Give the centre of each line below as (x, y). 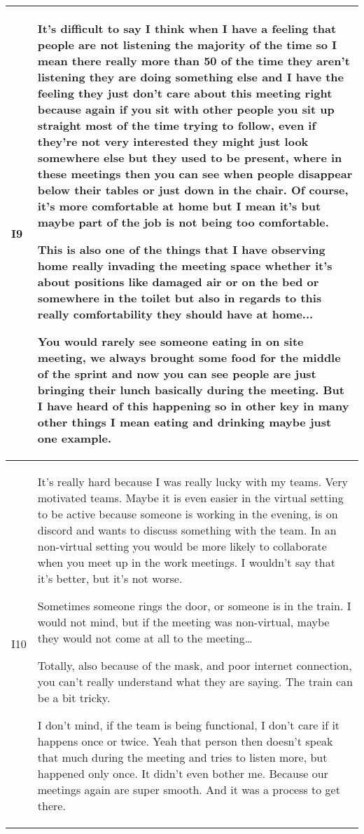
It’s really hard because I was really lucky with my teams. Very (192, 482)
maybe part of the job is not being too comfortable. (183, 222)
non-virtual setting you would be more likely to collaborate (182, 546)
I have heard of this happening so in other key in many (193, 406)
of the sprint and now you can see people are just (177, 374)
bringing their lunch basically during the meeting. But (191, 390)
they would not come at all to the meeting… (145, 638)
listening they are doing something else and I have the (190, 77)
